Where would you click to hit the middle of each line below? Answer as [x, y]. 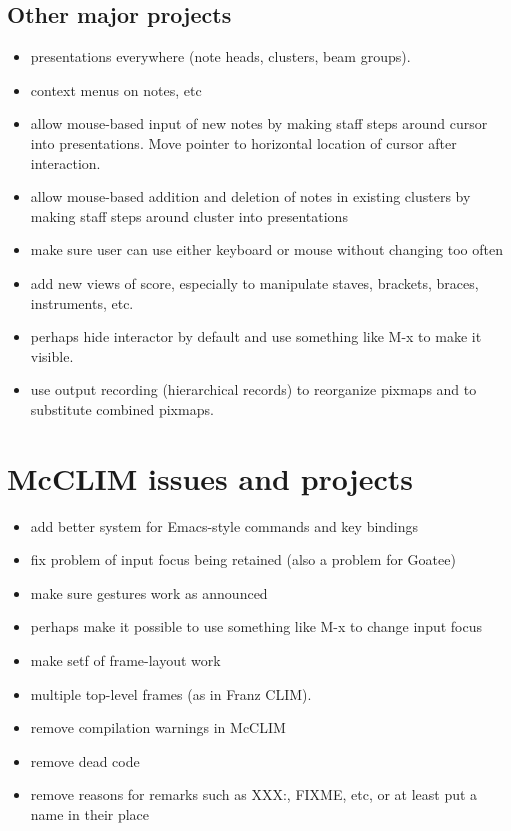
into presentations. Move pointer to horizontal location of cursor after [243, 142]
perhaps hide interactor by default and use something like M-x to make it [256, 336]
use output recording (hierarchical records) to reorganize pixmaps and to [253, 389]
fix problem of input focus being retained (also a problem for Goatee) [243, 559]
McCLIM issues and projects [210, 477]
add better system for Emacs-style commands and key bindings [224, 525]
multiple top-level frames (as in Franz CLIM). [171, 693]
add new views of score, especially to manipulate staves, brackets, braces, [254, 282]
